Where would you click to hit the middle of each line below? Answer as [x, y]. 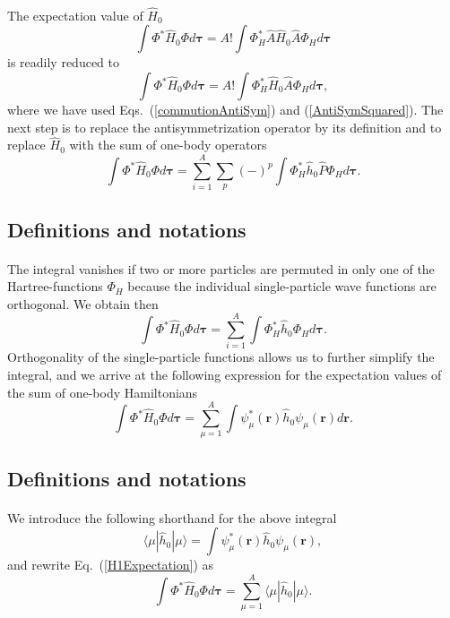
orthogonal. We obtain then [83, 303]
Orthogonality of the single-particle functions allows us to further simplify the [221, 357]
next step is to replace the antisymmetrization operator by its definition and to [225, 127]
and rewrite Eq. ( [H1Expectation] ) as [111, 565]
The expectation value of [75, 15]
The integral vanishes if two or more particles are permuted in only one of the [221, 268]
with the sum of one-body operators [168, 145]
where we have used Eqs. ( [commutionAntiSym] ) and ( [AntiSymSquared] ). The [225, 109]
